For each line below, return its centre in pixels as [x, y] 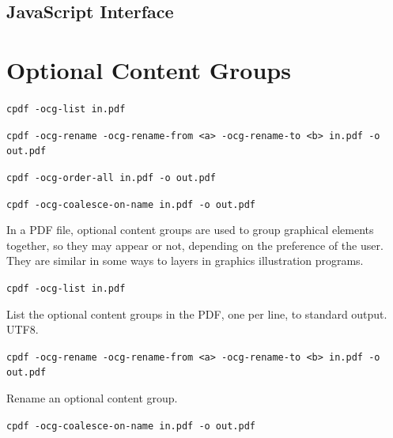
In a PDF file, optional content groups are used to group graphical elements [190, 230]
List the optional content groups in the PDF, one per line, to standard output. [197, 313]
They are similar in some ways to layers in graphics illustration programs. [185, 261]
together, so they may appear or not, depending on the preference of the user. [195, 245]
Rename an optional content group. [92, 398]
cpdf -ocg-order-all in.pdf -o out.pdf [111, 177]
